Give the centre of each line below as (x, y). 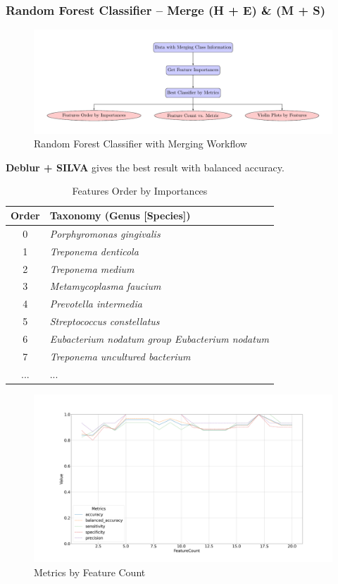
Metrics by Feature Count (90, 572)
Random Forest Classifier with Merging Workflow (140, 144)
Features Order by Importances (140, 191)
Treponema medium (92, 268)
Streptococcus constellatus (105, 321)
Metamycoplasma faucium (105, 286)
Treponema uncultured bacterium (120, 356)
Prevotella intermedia (96, 304)
